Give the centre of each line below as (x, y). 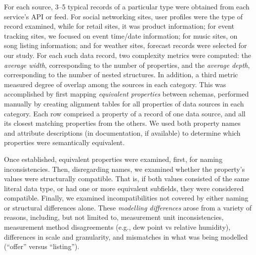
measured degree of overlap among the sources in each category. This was (115, 84)
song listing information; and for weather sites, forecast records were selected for (126, 45)
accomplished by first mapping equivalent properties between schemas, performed (127, 94)
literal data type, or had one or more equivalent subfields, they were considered (124, 188)
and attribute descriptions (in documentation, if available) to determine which (122, 132)
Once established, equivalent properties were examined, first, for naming (113, 159)
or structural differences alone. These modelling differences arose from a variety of (128, 207)
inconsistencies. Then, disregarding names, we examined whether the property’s (125, 169)
